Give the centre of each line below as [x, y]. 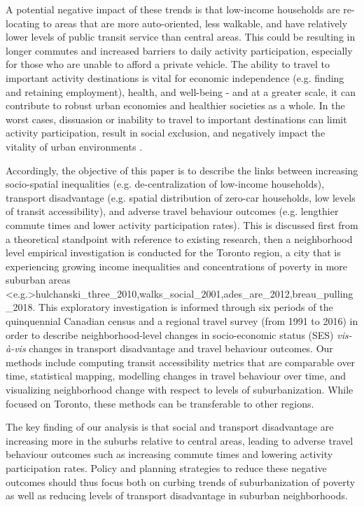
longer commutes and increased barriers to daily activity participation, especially [179, 50]
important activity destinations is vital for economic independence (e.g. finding [175, 77]
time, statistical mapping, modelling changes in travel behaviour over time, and [176, 376]
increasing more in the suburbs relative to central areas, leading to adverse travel [180, 440]
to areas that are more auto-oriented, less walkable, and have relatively [195, 23]
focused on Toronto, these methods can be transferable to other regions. [160, 403]
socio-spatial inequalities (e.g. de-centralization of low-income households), [165, 184]
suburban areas [38, 280]
